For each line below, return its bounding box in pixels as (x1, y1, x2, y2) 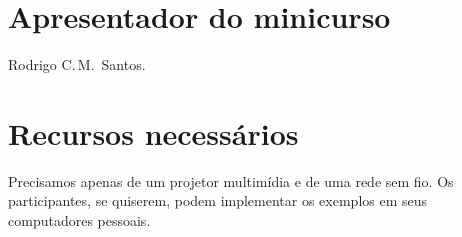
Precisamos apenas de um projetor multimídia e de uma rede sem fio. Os (8, 170, 454, 191)
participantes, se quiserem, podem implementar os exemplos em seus (8, 190, 428, 211)
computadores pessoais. (8, 210, 151, 231)
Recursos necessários (8, 112, 299, 153)
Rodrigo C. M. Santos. (8, 54, 146, 75)
